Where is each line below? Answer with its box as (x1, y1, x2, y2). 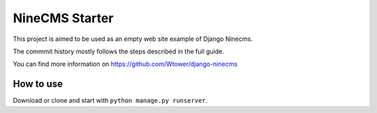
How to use (13, 78, 63, 90)
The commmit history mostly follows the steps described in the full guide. (13, 47, 225, 55)
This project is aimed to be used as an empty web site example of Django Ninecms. (13, 35, 253, 43)
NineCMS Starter (13, 10, 114, 26)
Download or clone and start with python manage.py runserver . (13, 96, 208, 105)
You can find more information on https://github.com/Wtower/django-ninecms (13, 60, 237, 69)
